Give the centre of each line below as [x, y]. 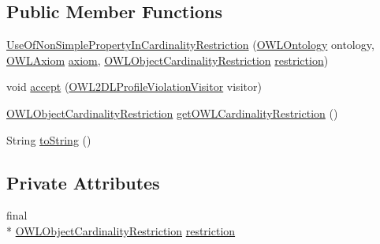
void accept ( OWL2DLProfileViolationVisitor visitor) [134, 86]
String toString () [49, 139]
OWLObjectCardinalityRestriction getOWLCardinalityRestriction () [172, 113]
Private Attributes [83, 182]
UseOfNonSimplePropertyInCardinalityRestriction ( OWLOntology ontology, [190, 45]
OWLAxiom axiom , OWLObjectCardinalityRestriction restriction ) [168, 60]
